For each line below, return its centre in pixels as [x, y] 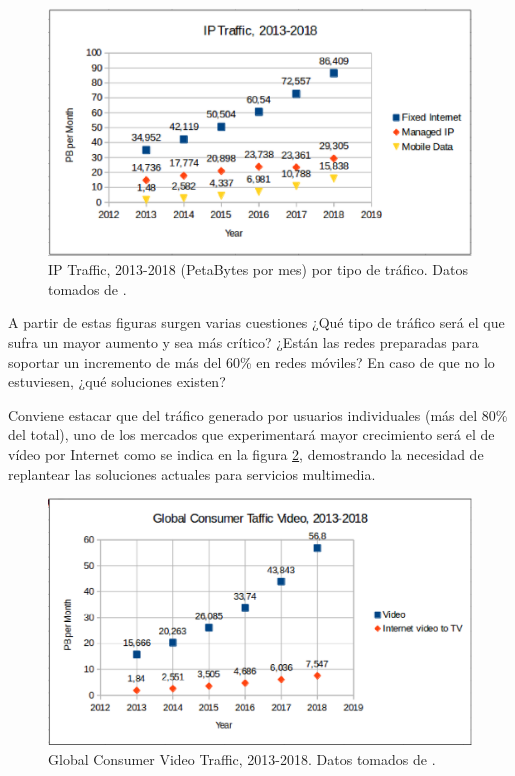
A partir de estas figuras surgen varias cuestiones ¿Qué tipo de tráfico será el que [256, 322]
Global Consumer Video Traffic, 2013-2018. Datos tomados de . [242, 758]
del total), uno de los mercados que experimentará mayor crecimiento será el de [251, 434]
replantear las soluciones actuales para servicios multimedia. [192, 473]
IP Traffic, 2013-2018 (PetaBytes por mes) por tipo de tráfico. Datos [258, 269]
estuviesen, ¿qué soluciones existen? [117, 381]
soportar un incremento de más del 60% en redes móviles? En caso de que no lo [251, 361]
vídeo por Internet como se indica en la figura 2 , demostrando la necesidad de [246, 453]
